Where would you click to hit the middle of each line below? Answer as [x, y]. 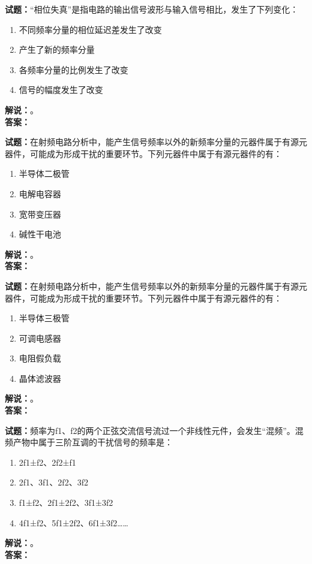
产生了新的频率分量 [57, 49]
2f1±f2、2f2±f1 [47, 462]
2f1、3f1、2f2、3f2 [53, 482]
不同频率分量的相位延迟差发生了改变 [90, 29]
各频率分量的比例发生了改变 [73, 69]
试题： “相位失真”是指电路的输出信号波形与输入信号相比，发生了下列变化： [152, 9]
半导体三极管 [44, 318]
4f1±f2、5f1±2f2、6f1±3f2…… [73, 522]
